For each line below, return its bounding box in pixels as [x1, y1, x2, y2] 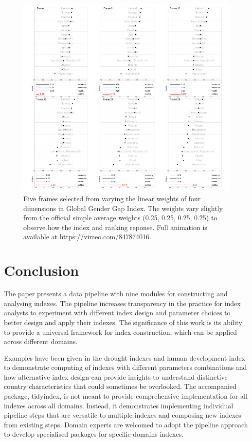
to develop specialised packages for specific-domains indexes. [4, 429, 184, 439]
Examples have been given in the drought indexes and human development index [4, 352, 245, 363]
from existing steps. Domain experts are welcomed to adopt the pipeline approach [4, 419, 248, 429]
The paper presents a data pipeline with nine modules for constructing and [4, 288, 228, 299]
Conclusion [4, 260, 79, 280]
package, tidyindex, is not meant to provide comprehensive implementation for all [4, 391, 248, 401]
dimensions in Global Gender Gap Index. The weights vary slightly [23, 203, 223, 213]
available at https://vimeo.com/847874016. [23, 231, 151, 242]
